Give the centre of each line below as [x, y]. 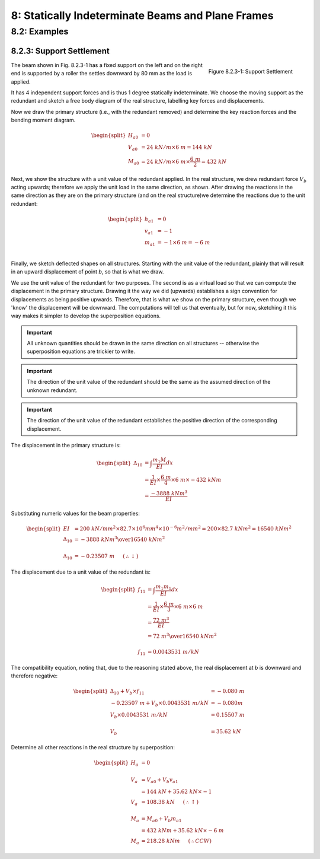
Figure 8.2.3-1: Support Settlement [250, 71]
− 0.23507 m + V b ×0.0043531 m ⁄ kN [160, 704]
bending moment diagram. [43, 120]
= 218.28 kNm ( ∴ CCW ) [176, 841]
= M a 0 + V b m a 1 [161, 820]
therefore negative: [34, 676]
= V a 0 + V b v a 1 [160, 780]
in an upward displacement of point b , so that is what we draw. [87, 272]
